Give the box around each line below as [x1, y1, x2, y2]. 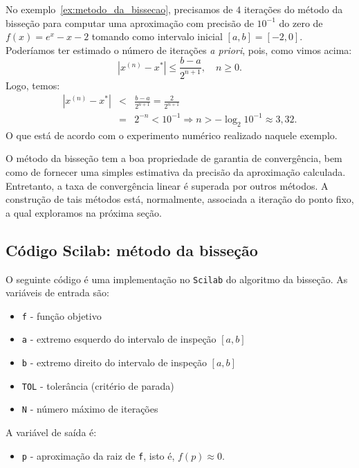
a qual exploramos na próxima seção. [6, 205, 162, 219]
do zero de [279, 15, 323, 30]
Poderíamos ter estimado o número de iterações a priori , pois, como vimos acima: [6, 42, 352, 57]
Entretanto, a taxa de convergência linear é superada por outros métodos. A [6, 178, 329, 192]
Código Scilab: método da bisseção [6, 239, 258, 260]
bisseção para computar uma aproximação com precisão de [6, 15, 254, 30]
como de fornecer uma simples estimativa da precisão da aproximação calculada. [6, 164, 346, 179]
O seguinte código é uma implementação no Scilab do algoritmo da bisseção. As [6, 271, 348, 286]
